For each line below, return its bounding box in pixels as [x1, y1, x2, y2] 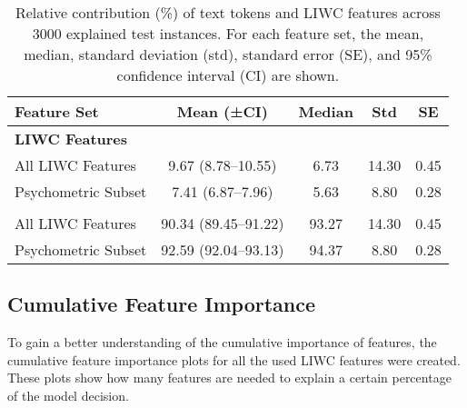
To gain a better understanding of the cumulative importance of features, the [7, 333, 437, 352]
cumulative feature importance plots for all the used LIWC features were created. [7, 350, 461, 369]
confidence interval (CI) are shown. [116, 65, 340, 85]
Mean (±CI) [176, 101, 268, 122]
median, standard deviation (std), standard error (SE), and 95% [24, 44, 432, 65]
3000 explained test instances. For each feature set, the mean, [32, 23, 424, 44]
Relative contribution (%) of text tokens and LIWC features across [15, 2, 441, 23]
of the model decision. [7, 385, 129, 404]
